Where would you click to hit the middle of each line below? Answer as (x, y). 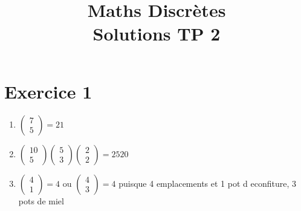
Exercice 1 (48, 91)
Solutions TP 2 (157, 34)
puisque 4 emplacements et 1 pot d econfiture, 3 (207, 183)
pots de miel (41, 200)
